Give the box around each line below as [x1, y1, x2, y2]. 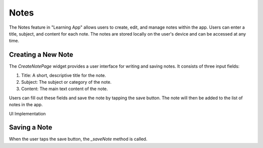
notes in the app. [9, 102, 43, 108]
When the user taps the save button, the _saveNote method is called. [9, 136, 148, 142]
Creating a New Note [9, 51, 74, 59]
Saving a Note [9, 123, 53, 131]
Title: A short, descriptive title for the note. [21, 72, 107, 78]
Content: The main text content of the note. [21, 86, 108, 92]
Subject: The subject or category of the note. [21, 79, 112, 85]
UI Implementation [9, 111, 46, 116]
